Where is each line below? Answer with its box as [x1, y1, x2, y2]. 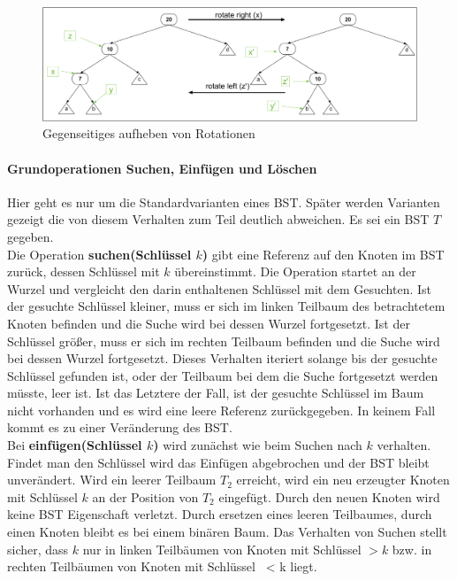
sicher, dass [7, 539, 69, 558]
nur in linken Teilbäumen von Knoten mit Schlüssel [82, 539, 362, 558]
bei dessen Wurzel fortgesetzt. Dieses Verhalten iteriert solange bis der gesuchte [7, 349, 438, 368]
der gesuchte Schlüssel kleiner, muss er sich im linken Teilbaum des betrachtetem [7, 297, 446, 315]
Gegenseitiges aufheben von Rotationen [42, 124, 255, 143]
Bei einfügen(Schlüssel [7, 436, 142, 454]
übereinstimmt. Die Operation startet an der [174, 262, 416, 281]
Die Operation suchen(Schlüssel [7, 244, 192, 263]
